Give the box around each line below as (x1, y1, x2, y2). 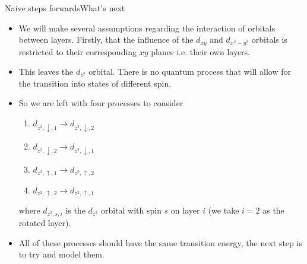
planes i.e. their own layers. (151, 45, 251, 58)
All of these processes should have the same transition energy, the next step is (18, 236, 302, 249)
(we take (208, 204, 239, 217)
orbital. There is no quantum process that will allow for (88, 65, 291, 78)
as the (262, 204, 284, 217)
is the (65, 204, 86, 217)
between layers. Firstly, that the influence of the (18, 33, 194, 46)
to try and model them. (18, 248, 105, 260)
